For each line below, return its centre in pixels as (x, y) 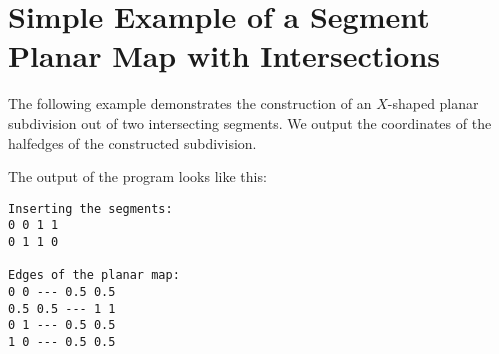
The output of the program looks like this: (137, 176)
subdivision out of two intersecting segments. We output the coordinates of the (250, 122)
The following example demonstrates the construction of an (190, 103)
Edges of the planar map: (94, 275)
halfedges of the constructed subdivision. (132, 142)
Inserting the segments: (90, 208)
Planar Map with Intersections (224, 55)
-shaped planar (433, 103)
